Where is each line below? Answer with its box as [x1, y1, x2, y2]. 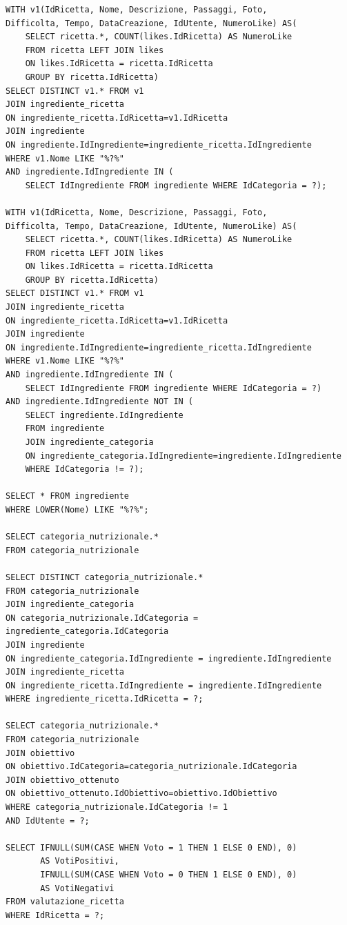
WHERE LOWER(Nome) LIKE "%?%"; [6, 504, 149, 515]
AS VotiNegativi [40, 883, 115, 893]
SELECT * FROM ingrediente [6, 491, 129, 501]
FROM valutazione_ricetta [6, 897, 124, 907]
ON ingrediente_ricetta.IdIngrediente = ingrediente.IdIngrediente [6, 680, 322, 690]
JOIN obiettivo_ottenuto [6, 775, 119, 785]
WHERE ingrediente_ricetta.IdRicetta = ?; [6, 694, 204, 704]
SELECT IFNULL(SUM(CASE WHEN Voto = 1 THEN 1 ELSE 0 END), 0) [6, 842, 297, 853]
